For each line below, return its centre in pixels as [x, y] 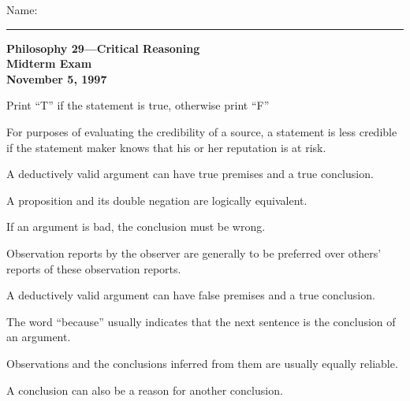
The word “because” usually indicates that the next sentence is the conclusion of [201, 321]
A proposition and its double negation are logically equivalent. [157, 200]
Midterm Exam [49, 63]
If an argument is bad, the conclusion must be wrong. [136, 226]
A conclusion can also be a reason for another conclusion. [145, 390]
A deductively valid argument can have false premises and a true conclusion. [191, 295]
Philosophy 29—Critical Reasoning [103, 48]
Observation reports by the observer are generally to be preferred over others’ [194, 252]
